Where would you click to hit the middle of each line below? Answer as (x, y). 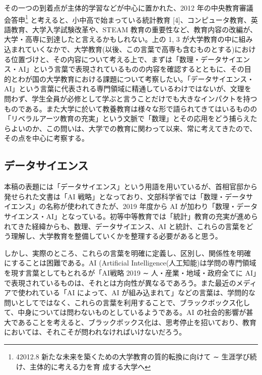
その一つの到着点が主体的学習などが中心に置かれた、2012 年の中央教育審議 (129, 8)
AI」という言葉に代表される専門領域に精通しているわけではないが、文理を (128, 89)
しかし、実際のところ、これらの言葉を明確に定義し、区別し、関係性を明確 (127, 253)
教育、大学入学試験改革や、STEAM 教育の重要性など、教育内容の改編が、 (134, 29)
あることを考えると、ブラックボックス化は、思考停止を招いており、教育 (137, 322)
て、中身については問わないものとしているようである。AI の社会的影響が (125, 312)
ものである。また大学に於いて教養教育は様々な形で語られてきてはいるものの (131, 108)
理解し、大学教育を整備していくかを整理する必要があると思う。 (116, 236)
